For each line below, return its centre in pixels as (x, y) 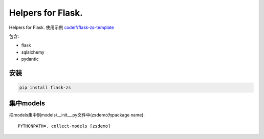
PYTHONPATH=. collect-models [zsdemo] (64, 126)
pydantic (30, 59)
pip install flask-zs (45, 88)
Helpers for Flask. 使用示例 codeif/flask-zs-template (62, 27)
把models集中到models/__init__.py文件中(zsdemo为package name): (77, 115)
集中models (27, 103)
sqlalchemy (33, 52)
